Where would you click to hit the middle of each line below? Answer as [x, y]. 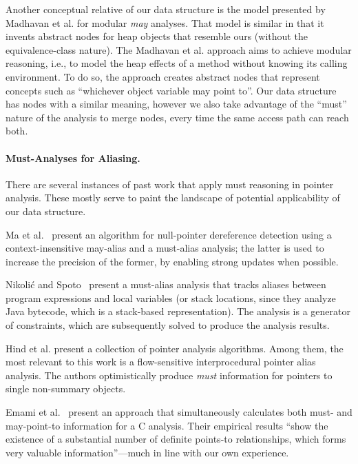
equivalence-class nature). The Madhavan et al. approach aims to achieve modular [179, 49]
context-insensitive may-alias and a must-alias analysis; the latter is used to [165, 248]
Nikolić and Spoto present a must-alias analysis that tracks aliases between [166, 284]
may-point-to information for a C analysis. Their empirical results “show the [167, 425]
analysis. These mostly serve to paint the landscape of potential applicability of [173, 198]
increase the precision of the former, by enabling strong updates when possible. [172, 261]
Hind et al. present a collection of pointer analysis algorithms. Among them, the [175, 348]
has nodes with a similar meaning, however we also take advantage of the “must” [176, 104]
